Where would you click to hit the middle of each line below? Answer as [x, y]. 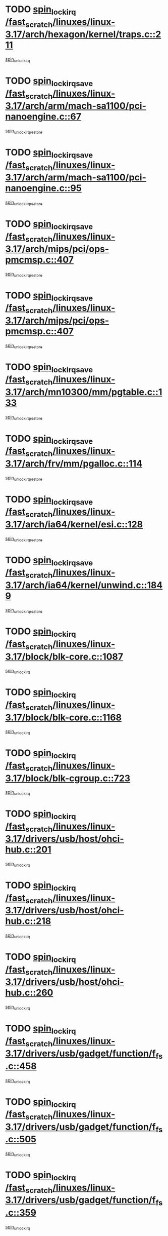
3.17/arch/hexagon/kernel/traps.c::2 [83, 34]
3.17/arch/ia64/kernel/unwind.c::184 [84, 585]
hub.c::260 [29, 993]
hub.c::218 [28, 921]
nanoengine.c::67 [43, 117]
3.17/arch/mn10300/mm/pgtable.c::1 [84, 392]
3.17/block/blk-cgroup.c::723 [68, 778]
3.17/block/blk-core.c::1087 [64, 656]
